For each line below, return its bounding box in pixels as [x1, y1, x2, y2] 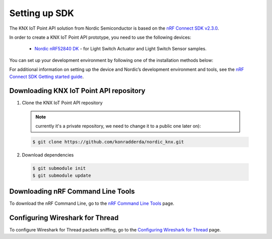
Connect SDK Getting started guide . [9, 73, 84, 79]
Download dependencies [22, 152, 74, 158]
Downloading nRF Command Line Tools [9, 187, 135, 196]
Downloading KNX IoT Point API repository [9, 87, 146, 95]
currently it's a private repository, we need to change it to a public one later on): [35, 123, 201, 129]
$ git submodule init [32, 166, 86, 171]
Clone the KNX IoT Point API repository [22, 100, 103, 106]
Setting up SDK [9, 8, 74, 19]
